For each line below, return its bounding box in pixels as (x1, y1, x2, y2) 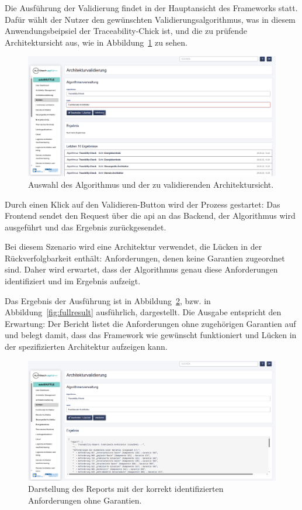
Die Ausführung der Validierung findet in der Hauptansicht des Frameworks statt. (5, 2, 298, 13)
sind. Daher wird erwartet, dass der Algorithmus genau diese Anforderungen (5, 263, 278, 275)
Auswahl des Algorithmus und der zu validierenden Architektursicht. (28, 178, 274, 190)
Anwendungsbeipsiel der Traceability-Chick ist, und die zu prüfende (5, 25, 247, 37)
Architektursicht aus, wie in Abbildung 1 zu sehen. (5, 36, 188, 48)
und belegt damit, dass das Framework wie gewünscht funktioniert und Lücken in (5, 329, 297, 341)
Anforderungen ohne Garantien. (28, 494, 142, 506)
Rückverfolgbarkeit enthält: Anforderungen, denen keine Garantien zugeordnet (5, 251, 285, 264)
